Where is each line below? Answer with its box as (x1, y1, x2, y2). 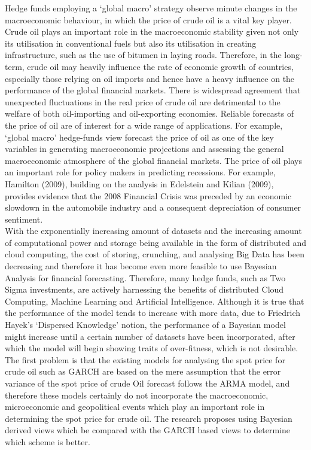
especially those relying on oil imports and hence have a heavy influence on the (5, 72, 295, 84)
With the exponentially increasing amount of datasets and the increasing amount (5, 224, 302, 237)
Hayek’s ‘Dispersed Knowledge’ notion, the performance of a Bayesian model (5, 318, 286, 331)
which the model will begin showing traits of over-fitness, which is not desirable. (5, 342, 298, 354)
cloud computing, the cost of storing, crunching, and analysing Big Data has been (5, 248, 304, 260)
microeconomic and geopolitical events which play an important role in (5, 400, 265, 413)
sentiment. (5, 212, 43, 225)
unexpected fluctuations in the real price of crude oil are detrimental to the (5, 95, 280, 108)
